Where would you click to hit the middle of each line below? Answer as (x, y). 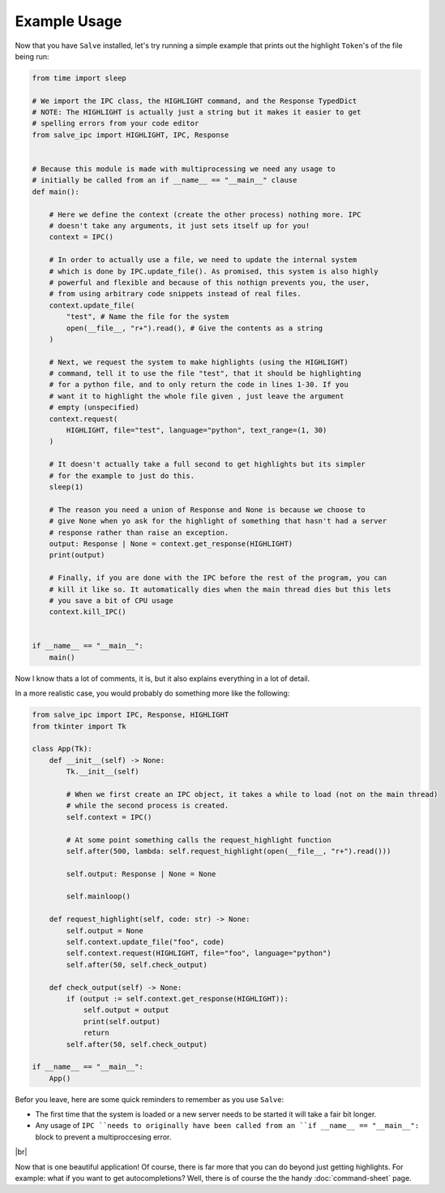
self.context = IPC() (109, 817)
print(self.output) (122, 1021)
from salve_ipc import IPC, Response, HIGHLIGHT (131, 715)
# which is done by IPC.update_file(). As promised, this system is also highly (214, 271)
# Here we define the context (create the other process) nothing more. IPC (205, 214)
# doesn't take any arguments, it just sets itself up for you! (180, 226)
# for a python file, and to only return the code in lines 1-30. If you (199, 385)
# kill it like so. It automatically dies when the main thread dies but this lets (220, 589)
